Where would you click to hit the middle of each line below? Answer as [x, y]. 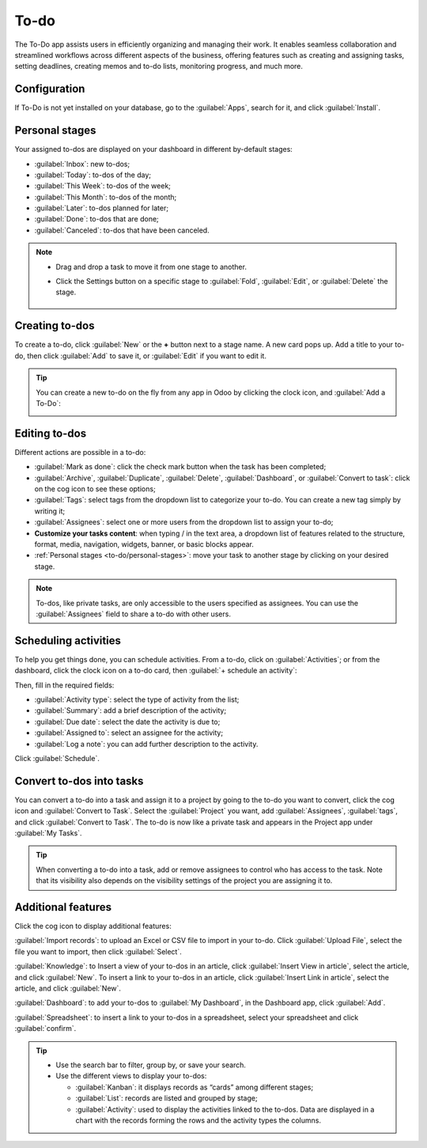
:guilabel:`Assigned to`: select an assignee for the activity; [129, 733]
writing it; [50, 511]
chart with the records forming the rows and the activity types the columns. [198, 1120]
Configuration [50, 89]
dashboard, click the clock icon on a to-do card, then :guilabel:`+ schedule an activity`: [156, 671]
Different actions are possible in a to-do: [80, 452]
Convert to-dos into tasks [79, 780]
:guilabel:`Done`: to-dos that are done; [97, 219]
